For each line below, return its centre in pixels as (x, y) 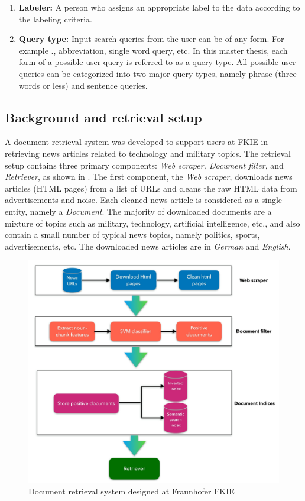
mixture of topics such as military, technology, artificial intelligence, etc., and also (152, 223)
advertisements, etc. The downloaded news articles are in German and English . (148, 246)
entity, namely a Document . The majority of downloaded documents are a (138, 211)
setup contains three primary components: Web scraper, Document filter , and (144, 165)
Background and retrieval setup (103, 117)
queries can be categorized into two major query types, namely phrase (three (158, 73)
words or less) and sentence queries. (83, 85)
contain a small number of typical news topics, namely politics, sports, (132, 235)
